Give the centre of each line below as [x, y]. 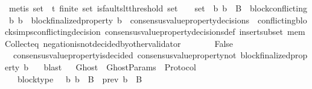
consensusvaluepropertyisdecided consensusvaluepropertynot [125, 55]
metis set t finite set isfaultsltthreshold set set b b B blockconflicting [158, 8]
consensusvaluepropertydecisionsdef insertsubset [194, 32]
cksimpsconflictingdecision [53, 32]
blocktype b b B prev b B [80, 78]
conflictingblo [282, 20]
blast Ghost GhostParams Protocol [120, 66]
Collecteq [22, 43]
